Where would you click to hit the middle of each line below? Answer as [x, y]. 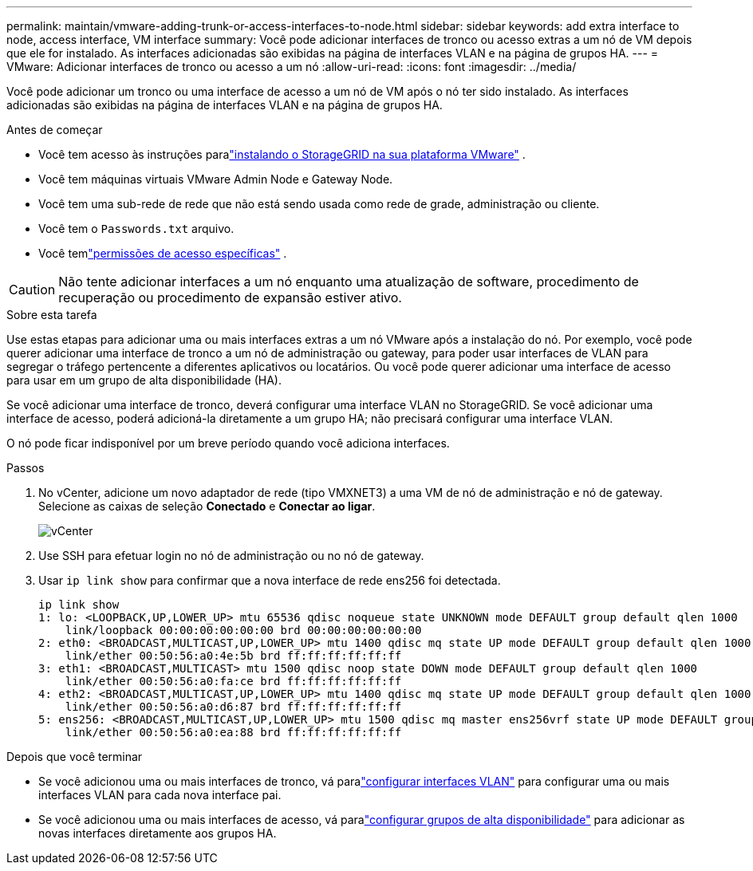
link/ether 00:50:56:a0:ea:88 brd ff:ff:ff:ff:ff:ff [233, 732]
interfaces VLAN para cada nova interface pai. [160, 795]
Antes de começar [55, 130]
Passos [26, 468]
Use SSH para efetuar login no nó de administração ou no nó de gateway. [231, 556]
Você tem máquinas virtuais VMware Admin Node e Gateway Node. [216, 179]
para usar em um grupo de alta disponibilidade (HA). [144, 380]
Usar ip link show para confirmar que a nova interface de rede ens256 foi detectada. [270, 580]
